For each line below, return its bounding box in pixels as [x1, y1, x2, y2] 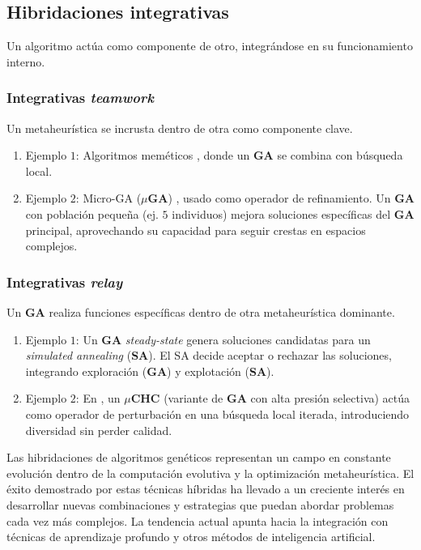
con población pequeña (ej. [25, 205, 159, 222]
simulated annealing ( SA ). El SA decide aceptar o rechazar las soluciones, [25, 347, 392, 364]
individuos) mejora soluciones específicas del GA [172, 205, 415, 222]
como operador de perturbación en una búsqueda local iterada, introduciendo [25, 405, 410, 422]
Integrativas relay [6, 271, 123, 292]
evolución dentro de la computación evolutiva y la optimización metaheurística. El [6, 464, 415, 481]
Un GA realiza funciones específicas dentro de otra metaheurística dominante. [6, 303, 395, 320]
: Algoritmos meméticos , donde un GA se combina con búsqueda [75, 147, 403, 164]
